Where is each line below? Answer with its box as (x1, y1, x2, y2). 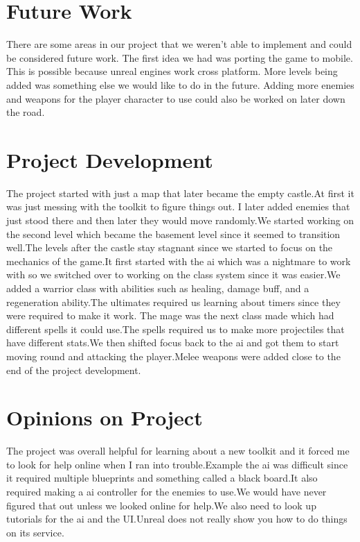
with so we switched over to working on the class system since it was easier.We (6, 267, 341, 282)
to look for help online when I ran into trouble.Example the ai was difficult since (6, 457, 348, 471)
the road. (6, 105, 45, 119)
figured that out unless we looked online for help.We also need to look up (6, 498, 316, 512)
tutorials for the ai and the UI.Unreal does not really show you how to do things (6, 511, 348, 526)
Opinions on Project (6, 403, 203, 432)
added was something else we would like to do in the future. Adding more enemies (6, 77, 354, 92)
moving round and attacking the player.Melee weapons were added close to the (6, 348, 341, 363)
